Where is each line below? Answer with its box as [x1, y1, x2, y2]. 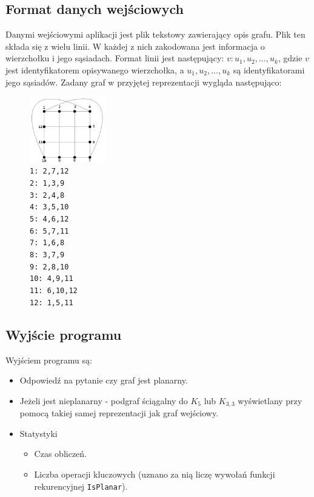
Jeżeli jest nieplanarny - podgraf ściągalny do [19, 394, 188, 407]
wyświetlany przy [238, 394, 302, 407]
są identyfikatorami [233, 63, 305, 76]
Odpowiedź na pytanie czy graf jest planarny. [19, 374, 188, 387]
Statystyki [19, 427, 58, 439]
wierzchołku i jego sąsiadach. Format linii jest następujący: [5, 52, 224, 64]
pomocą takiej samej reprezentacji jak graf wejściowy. [19, 407, 219, 419]
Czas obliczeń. [34, 447, 87, 460]
